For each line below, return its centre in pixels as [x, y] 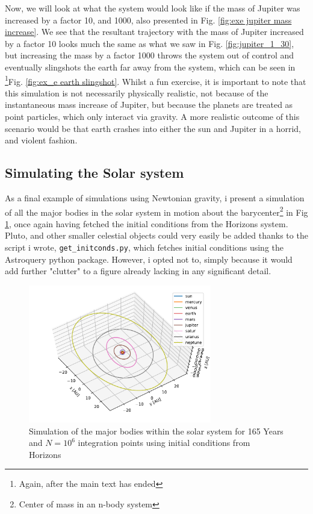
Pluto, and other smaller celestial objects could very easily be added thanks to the [156, 235]
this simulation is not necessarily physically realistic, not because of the [137, 92]
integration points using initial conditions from [164, 443]
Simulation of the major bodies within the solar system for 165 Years [156, 431]
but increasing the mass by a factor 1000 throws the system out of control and [150, 55]
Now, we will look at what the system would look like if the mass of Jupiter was [153, 8]
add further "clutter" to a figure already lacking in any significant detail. [138, 271]
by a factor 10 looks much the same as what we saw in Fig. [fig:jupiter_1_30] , [150, 43]
